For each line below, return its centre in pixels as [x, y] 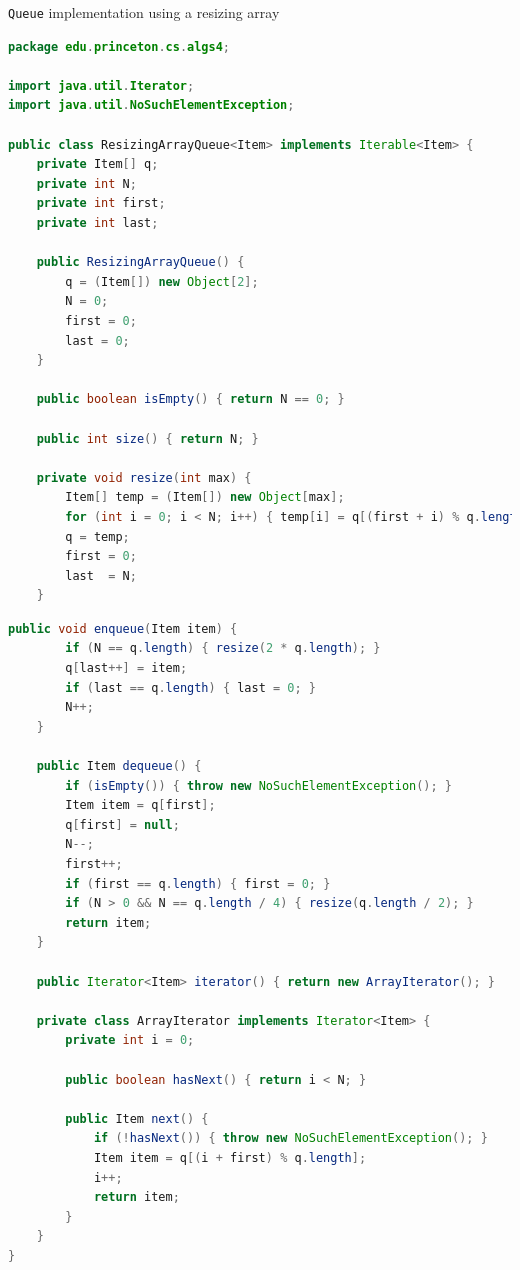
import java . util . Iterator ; [101, 85]
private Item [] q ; [97, 164]
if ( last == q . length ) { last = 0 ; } [191, 687]
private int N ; [86, 183]
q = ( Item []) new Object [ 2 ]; [162, 281]
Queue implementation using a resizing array [144, 12]
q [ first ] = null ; [122, 824]
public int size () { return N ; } [147, 438]
